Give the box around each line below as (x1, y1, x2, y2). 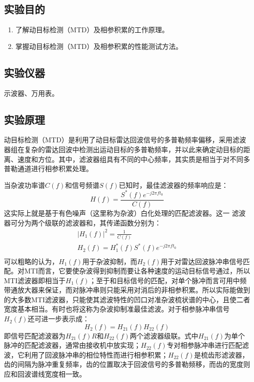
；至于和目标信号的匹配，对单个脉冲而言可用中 (89, 275, 240, 285)
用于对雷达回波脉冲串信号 (161, 256, 243, 266)
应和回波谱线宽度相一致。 (4, 369, 86, 379)
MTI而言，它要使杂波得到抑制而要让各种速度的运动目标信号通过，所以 (24, 266, 250, 276)
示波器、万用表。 (4, 88, 59, 98)
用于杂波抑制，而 (82, 256, 137, 266)
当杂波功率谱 (4, 180, 45, 190)
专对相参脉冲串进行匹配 (167, 340, 242, 350)
